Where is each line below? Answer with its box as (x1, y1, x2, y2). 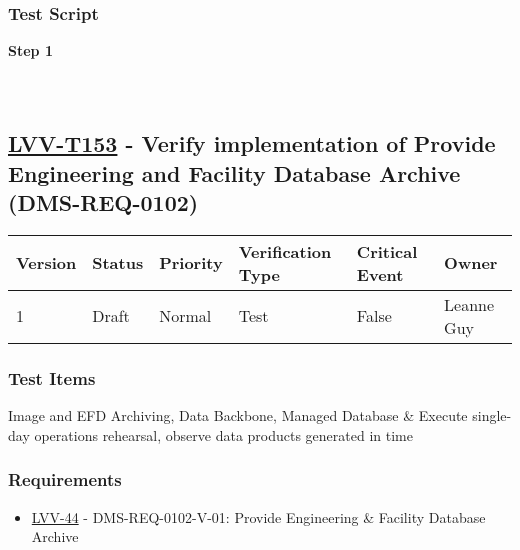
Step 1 (8, 40, 53, 61)
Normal (159, 304, 212, 328)
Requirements (8, 467, 122, 492)
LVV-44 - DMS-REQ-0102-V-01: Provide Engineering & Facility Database (31, 506, 486, 527)
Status (92, 251, 144, 275)
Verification (238, 239, 332, 263)
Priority (159, 251, 223, 275)
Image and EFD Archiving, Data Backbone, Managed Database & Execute (8, 405, 468, 426)
